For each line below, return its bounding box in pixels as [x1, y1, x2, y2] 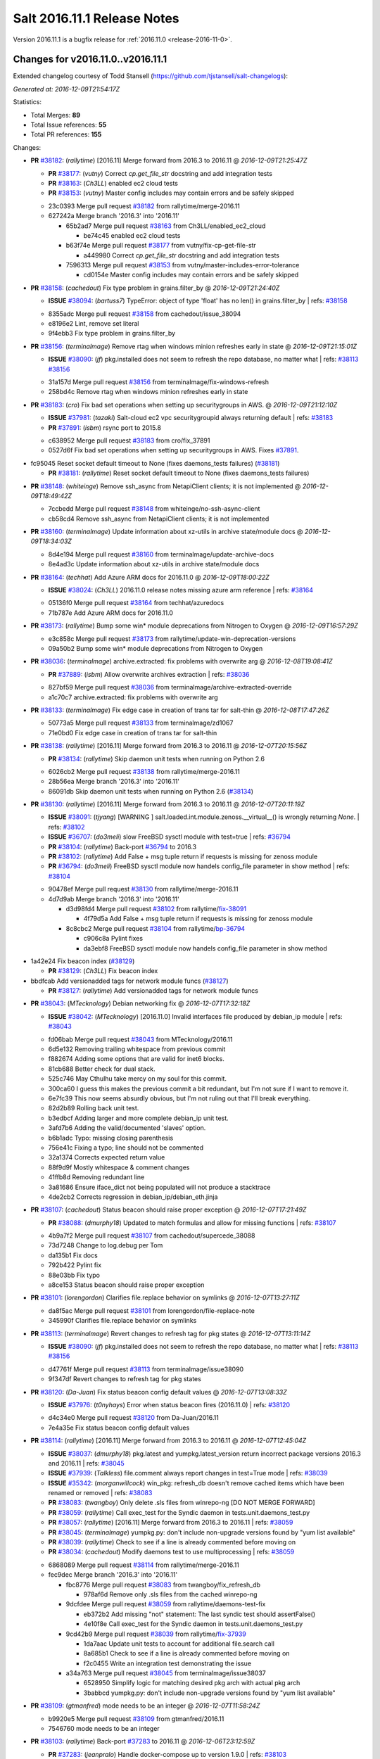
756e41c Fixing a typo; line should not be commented [48, 1143, 204, 1152]
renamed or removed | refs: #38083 [48, 1489, 153, 1497]
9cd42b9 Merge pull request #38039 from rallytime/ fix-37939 [65, 1630, 246, 1638]
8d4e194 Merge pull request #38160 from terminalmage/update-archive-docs [48, 550, 274, 559]
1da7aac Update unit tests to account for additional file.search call [83, 1639, 274, 1648]
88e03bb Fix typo [48, 1271, 100, 1279]
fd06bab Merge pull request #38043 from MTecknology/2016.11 [48, 1035, 233, 1043]
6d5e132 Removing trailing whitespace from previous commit [48, 1045, 226, 1053]
